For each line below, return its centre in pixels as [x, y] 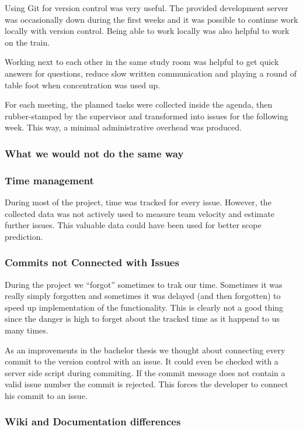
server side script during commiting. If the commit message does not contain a [145, 372]
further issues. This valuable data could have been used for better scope [133, 225]
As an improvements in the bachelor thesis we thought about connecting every [145, 350]
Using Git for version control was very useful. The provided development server [147, 8]
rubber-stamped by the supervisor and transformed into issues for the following [147, 116]
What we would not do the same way [94, 153]
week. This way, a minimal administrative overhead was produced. [123, 127]
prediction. [24, 236]
